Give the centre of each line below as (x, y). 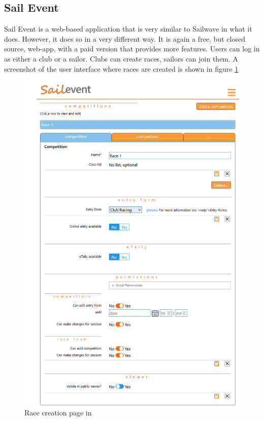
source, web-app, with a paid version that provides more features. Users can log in (132, 49)
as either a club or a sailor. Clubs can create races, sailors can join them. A (121, 58)
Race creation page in (58, 413)
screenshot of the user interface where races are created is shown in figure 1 (121, 68)
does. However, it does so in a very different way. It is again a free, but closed (125, 38)
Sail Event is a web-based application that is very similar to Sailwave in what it (128, 29)
